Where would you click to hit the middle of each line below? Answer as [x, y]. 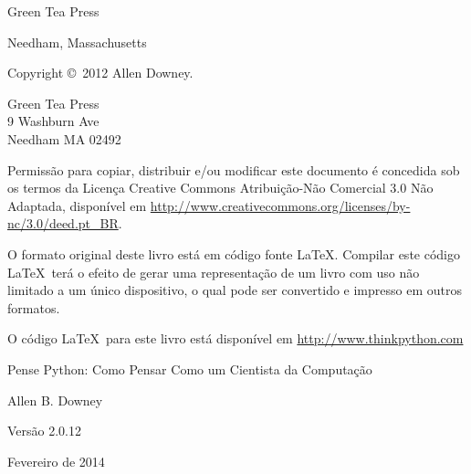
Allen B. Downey [55, 400]
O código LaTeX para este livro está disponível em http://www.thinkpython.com [235, 338]
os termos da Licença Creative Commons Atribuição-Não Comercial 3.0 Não [220, 188]
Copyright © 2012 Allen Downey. [100, 73]
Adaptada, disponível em [77, 205]
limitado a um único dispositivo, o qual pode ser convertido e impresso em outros [235, 290]
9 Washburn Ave [53, 121]
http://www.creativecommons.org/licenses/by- [280, 205]
